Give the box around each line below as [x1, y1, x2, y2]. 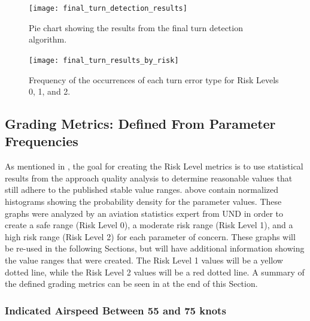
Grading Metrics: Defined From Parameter [5, 114, 276, 133]
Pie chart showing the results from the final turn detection [29, 21, 243, 34]
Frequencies [5, 132, 78, 150]
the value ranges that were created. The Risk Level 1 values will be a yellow [5, 254, 283, 267]
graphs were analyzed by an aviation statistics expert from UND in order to [5, 207, 284, 219]
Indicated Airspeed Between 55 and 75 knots [5, 302, 226, 317]
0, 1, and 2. [29, 85, 71, 98]
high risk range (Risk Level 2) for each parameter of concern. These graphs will [5, 230, 296, 243]
